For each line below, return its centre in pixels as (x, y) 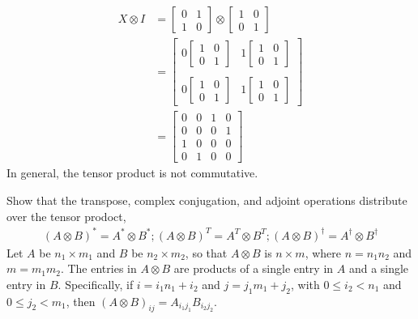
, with (305, 284)
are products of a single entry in (254, 268)
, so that (206, 252)
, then (81, 301)
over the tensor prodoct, (66, 216)
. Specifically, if (96, 284)
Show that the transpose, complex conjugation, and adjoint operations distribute (207, 200)
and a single (379, 268)
